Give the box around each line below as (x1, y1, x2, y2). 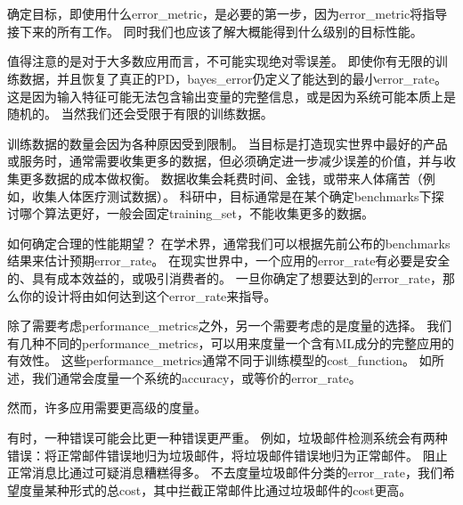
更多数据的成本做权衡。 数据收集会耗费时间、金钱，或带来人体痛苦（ (19, 168, 423, 187)
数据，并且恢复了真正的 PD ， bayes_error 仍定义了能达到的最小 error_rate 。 (19, 69, 447, 87)
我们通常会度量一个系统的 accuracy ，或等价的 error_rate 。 (31, 368, 361, 387)
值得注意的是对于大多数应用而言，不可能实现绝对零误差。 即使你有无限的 (7, 52, 435, 70)
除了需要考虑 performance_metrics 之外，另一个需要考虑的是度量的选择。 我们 (7, 316, 452, 335)
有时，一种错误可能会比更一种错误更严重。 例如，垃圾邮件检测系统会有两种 (7, 428, 448, 447)
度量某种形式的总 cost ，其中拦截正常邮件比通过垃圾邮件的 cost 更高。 (19, 480, 412, 499)
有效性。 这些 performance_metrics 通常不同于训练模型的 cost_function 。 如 (7, 351, 432, 370)
